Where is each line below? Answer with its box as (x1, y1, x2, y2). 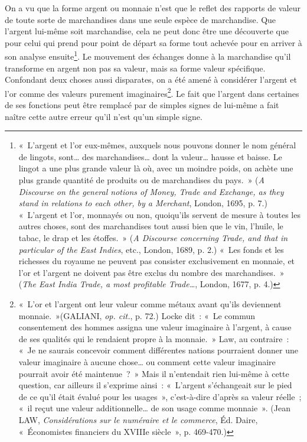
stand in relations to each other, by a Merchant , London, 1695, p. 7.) (18, 197, 267, 209)
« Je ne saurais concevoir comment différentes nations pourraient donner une (18, 344, 299, 356)
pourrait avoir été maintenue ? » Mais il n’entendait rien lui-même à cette (18, 367, 289, 379)
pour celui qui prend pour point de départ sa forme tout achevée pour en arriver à (5, 36, 302, 48)
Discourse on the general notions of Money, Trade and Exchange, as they (18, 185, 284, 197)
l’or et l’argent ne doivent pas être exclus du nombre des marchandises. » (18, 266, 285, 278)
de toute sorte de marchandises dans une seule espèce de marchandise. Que (5, 13, 276, 25)
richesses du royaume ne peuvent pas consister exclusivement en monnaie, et (18, 255, 295, 267)
